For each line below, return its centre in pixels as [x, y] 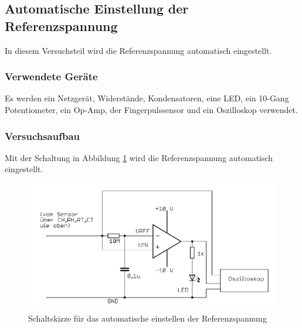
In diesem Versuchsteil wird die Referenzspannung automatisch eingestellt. [138, 50]
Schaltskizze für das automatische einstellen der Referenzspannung [147, 318]
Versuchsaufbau [43, 136]
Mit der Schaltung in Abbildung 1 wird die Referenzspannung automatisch [139, 157]
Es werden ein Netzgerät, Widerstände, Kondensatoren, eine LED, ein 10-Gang [147, 98]
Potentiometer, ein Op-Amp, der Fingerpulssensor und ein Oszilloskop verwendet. [151, 110]
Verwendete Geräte [51, 76]
